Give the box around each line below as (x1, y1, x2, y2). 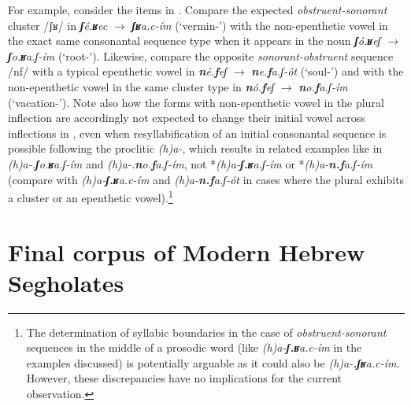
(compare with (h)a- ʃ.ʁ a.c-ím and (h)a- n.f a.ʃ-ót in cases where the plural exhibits (8, 171, 405, 187)
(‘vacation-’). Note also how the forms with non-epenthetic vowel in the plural (8, 94, 384, 110)
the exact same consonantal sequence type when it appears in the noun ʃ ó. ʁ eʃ (8, 32, 381, 49)
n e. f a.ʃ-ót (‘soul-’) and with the (251, 63, 404, 79)
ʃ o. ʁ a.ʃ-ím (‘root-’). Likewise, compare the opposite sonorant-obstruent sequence (8, 47, 394, 64)
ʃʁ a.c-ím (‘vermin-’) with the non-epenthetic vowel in (131, 17, 388, 33)
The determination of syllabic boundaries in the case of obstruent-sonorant (26, 323, 387, 340)
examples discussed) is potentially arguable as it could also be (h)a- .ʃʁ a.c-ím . (26, 354, 400, 371)
